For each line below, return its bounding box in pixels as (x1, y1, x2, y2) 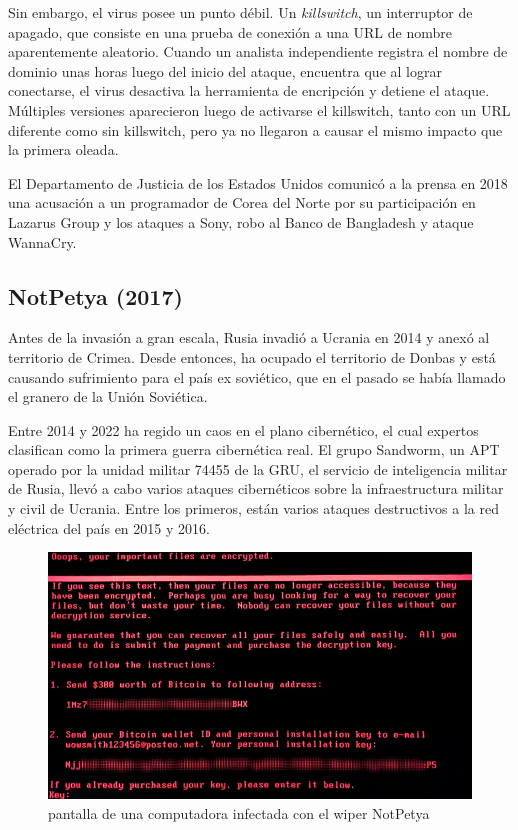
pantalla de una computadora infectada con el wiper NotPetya (48, 802, 430, 823)
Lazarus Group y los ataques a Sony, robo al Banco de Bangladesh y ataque (8, 211, 474, 232)
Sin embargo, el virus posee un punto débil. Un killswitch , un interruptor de (8, 2, 473, 22)
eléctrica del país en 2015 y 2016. (8, 517, 210, 538)
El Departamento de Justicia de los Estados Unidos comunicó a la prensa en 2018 (8, 172, 508, 193)
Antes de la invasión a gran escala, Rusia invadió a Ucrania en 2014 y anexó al (8, 327, 490, 348)
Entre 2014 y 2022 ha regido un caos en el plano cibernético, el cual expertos (8, 419, 479, 440)
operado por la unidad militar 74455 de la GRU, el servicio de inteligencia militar (8, 458, 508, 479)
